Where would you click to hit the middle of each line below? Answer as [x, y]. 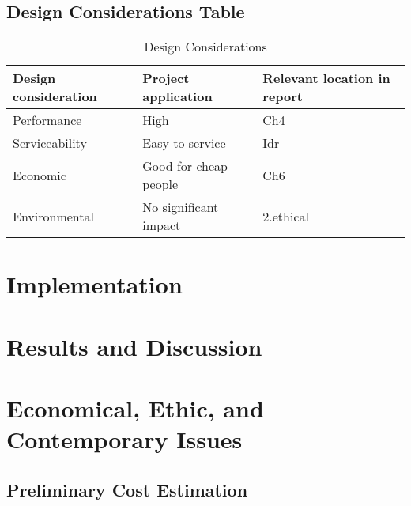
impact [162, 225]
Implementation [94, 284]
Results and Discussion [134, 346]
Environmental [53, 216]
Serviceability [50, 143]
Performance [47, 120]
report [283, 96]
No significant [181, 207]
